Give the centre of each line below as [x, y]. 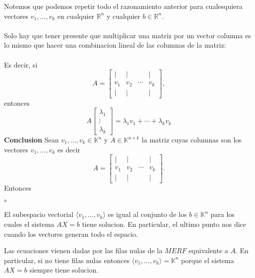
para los [223, 214]
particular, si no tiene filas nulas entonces [67, 260]
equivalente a [208, 250]
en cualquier [76, 16]
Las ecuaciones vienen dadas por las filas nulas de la [83, 250]
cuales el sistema [29, 224]
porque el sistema [208, 260]
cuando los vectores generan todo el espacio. [71, 234]
